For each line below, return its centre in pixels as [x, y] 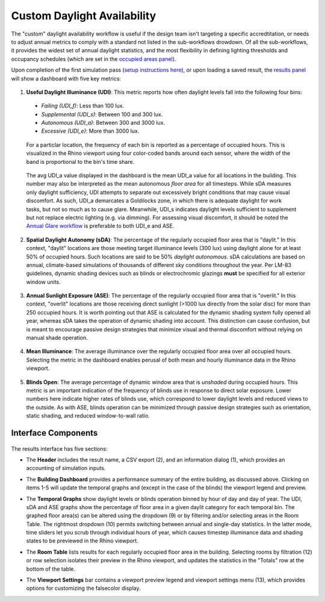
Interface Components [54, 433]
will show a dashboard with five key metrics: [66, 78]
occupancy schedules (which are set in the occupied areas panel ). [94, 59]
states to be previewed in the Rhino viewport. [82, 541]
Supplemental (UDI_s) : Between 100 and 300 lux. [102, 114]
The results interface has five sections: [59, 448]
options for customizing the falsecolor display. [83, 588]
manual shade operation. [57, 338]
